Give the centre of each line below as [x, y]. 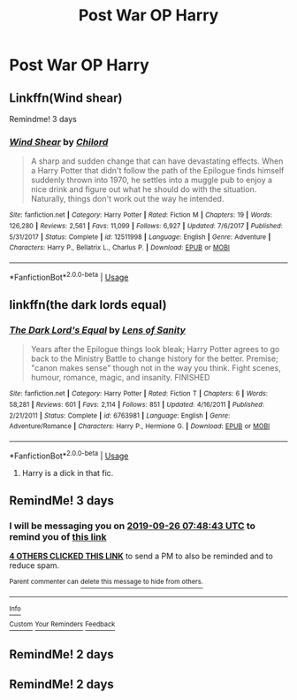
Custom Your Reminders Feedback [62, 624]
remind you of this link [58, 536]
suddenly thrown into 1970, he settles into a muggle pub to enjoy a [151, 180]
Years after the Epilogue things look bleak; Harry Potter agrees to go [155, 350]
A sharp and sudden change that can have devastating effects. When [157, 161]
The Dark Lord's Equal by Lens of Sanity [97, 330]
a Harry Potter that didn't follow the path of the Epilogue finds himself [157, 171]
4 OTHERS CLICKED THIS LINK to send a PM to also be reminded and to [141, 556]
